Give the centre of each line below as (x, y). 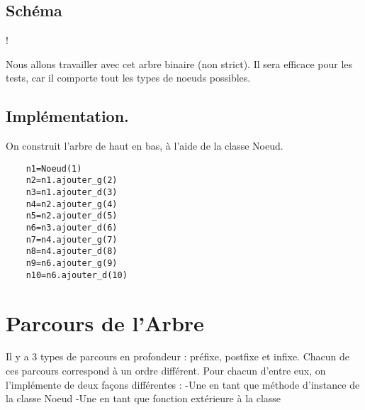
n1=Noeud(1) (54, 168)
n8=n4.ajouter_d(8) (72, 251)
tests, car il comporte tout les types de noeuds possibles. (128, 78)
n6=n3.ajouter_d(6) (72, 228)
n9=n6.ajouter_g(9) (72, 264)
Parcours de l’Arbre (105, 322)
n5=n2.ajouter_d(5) (72, 216)
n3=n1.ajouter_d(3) (72, 193)
